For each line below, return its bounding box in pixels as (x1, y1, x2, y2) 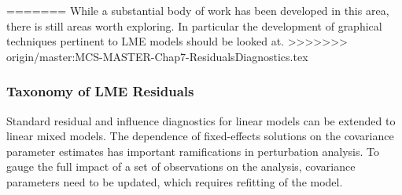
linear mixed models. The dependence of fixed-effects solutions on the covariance (6, 128, 394, 144)
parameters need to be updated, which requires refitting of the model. (6, 173, 343, 190)
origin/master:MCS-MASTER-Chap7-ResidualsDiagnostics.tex (6, 48, 308, 64)
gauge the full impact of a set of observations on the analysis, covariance (6, 158, 356, 175)
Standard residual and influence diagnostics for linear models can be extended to (6, 112, 396, 128)
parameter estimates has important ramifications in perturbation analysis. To (6, 143, 379, 159)
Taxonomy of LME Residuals (6, 81, 194, 101)
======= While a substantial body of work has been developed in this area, (6, 2, 389, 18)
